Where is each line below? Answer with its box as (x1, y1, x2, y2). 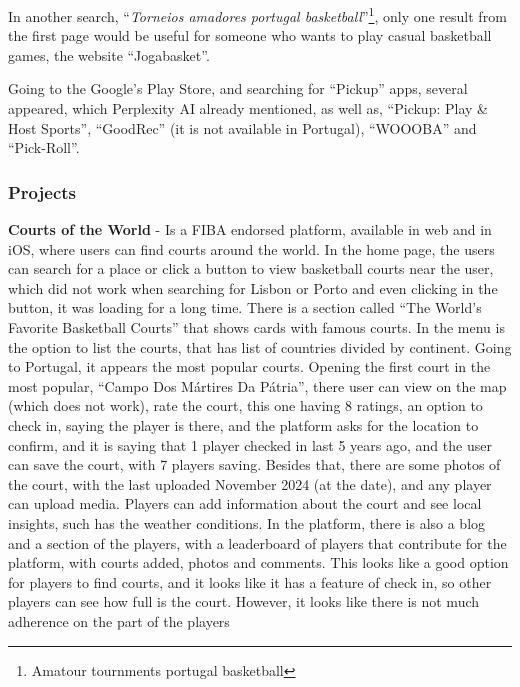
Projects (8, 179, 77, 204)
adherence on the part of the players (8, 610, 230, 631)
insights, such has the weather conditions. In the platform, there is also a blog (8, 512, 486, 533)
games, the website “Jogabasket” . (8, 44, 210, 65)
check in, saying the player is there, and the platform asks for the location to (8, 414, 479, 435)
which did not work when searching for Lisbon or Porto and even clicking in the (8, 277, 498, 298)
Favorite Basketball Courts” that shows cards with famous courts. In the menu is (8, 317, 505, 337)
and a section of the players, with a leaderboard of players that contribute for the (8, 532, 507, 553)
